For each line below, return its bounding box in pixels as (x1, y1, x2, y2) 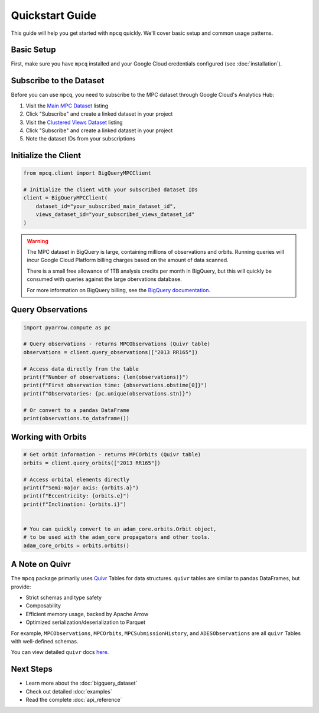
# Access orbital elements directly (23, 476, 130, 483)
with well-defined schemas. (11, 638, 79, 645)
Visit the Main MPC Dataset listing (25, 102, 109, 109)
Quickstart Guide (11, 9, 97, 22)
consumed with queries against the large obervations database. (27, 276, 183, 283)
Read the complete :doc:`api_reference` (25, 696, 122, 704)
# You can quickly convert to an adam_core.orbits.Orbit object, (23, 526, 217, 532)
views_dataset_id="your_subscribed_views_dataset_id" (35, 211, 195, 218)
